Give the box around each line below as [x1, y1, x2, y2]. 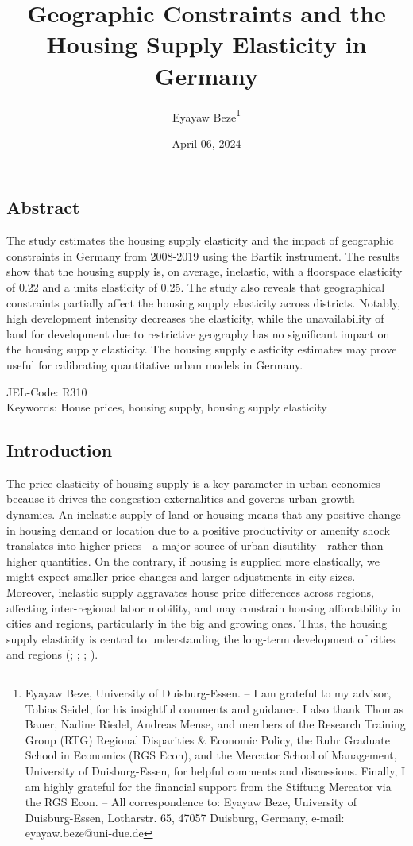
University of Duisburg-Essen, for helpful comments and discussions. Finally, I [25, 762, 406, 778]
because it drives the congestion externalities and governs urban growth [6, 490, 355, 507]
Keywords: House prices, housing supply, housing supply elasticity [6, 399, 327, 415]
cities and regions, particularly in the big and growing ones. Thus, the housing [6, 615, 388, 632]
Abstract [6, 195, 80, 219]
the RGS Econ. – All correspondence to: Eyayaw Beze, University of [25, 794, 357, 810]
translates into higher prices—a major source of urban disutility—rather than [6, 537, 384, 554]
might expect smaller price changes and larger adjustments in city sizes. [6, 568, 356, 585]
